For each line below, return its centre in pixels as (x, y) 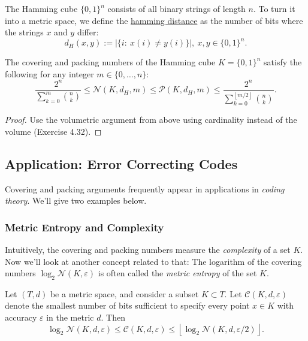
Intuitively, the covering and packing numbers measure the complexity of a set (148, 249)
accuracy (21, 317)
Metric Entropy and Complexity (84, 227)
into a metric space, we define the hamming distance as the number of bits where (154, 20)
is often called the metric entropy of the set (177, 273)
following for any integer (49, 73)
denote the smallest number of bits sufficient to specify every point (127, 305)
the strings (24, 32)
